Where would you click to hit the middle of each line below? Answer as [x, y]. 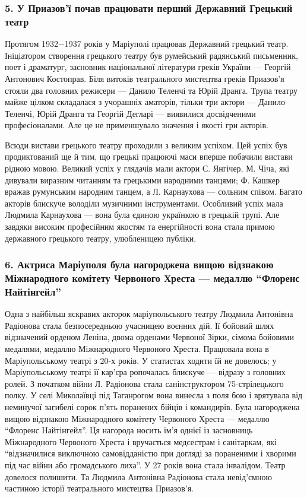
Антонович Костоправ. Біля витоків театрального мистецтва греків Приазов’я [145, 78]
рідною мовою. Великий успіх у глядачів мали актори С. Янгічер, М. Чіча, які [147, 168]
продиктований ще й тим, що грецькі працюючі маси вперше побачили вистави [149, 156]
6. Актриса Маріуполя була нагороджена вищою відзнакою [139, 264]
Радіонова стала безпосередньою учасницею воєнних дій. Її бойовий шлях [140, 325]
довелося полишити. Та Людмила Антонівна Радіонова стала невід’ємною [138, 476]
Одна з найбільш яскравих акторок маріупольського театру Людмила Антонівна [149, 314]
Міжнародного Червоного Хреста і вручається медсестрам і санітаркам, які [141, 441]
